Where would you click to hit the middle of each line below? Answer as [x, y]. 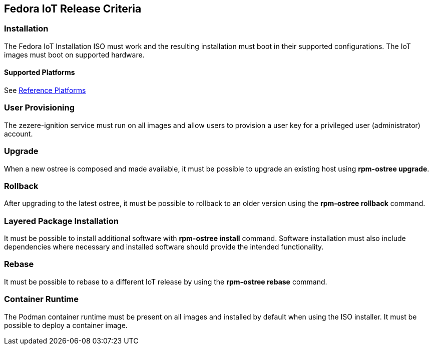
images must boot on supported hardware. [74, 54]
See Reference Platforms [45, 90]
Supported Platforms [40, 72]
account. [19, 133]
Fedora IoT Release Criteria [73, 9]
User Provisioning [40, 108]
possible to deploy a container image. [66, 325]
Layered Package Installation [61, 221]
